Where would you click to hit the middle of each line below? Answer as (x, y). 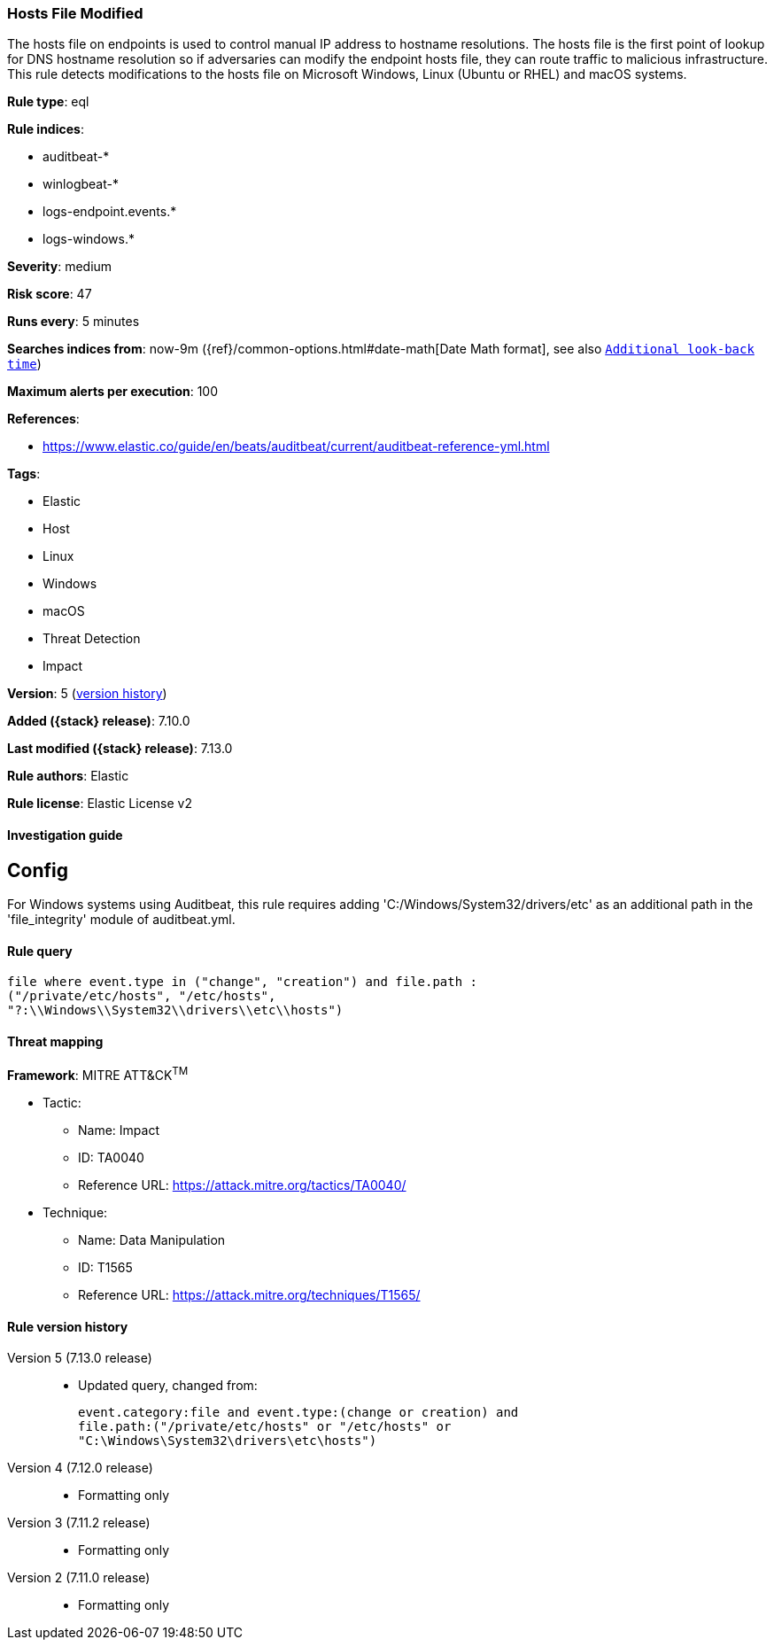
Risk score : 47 (50, 294)
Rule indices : (46, 129)
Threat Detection (92, 639)
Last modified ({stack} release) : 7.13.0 (120, 749)
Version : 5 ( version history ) (87, 694)
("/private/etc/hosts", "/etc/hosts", (142, 996)
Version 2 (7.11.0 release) (79, 1578)
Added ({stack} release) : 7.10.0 (99, 721)
